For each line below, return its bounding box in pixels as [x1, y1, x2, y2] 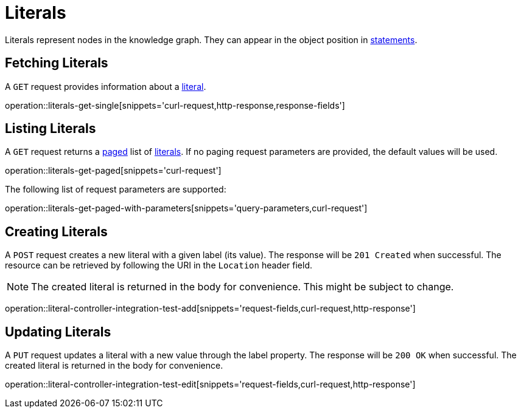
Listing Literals [5, 121, 96, 137]
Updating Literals [5, 324, 111, 340]
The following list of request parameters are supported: [5, 184, 226, 195]
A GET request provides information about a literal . [5, 81, 206, 92]
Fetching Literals [5, 55, 108, 71]
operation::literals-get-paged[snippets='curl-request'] [5, 165, 222, 176]
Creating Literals [5, 224, 108, 239]
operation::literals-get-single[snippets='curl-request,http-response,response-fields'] [5, 100, 345, 111]
